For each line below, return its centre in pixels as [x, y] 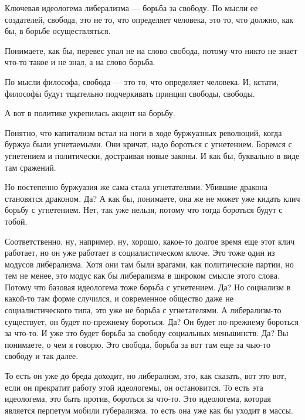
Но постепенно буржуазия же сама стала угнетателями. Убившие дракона [136, 187]
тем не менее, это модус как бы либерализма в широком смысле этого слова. [142, 275]
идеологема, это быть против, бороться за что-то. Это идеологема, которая [138, 399]
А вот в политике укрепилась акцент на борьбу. [90, 113]
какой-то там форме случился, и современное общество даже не [119, 298]
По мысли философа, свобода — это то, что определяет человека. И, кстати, [142, 81]
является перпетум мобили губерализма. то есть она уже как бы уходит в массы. [149, 410]
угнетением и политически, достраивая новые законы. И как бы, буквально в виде [152, 155]
